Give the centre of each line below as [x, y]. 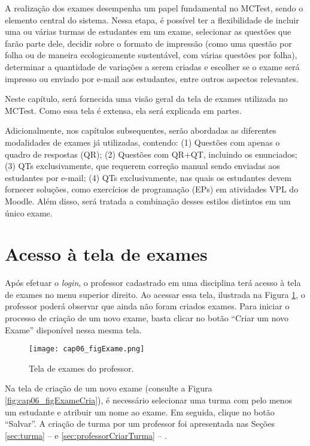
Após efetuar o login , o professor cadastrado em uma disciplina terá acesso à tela [153, 283]
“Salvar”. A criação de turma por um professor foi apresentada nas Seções [140, 424]
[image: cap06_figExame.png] [87, 349]
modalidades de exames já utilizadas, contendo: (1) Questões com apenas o [142, 142]
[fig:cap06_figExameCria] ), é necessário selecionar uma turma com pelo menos [149, 400]
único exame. [29, 213]
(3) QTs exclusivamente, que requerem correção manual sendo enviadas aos [142, 166]
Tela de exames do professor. [81, 368]
